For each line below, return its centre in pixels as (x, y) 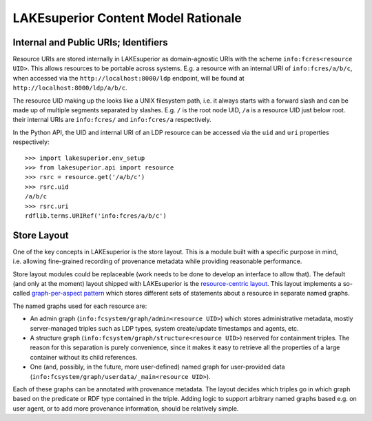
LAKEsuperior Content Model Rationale (127, 18)
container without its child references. (84, 357)
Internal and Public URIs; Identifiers (90, 42)
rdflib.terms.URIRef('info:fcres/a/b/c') (96, 216)
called (21, 294)
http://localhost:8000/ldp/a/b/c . (70, 88)
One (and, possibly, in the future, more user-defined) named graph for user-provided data (157, 367)
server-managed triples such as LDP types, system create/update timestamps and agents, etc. (164, 328)
